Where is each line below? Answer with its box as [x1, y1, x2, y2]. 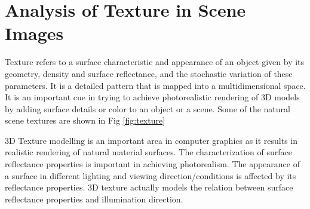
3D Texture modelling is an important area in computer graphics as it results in [5, 134, 298, 146]
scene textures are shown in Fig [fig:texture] [5, 114, 165, 127]
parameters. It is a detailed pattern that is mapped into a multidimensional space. [5, 79, 306, 91]
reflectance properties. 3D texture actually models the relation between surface [5, 181, 293, 193]
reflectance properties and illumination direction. [5, 192, 183, 205]
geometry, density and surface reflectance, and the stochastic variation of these [5, 67, 293, 79]
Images [5, 21, 64, 45]
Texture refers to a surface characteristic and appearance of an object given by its [5, 56, 305, 68]
